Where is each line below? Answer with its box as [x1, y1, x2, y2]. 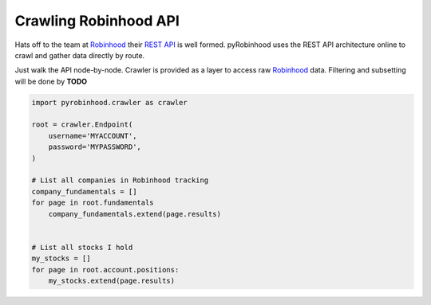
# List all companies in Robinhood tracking [31, 176, 209, 185]
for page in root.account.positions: [31, 265, 180, 274]
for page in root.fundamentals [31, 198, 155, 207]
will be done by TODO [14, 76, 88, 86]
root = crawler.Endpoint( [31, 120, 133, 129]
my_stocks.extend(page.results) [48, 276, 176, 285]
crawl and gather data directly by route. [14, 50, 145, 60]
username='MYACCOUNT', [48, 131, 137, 140]
